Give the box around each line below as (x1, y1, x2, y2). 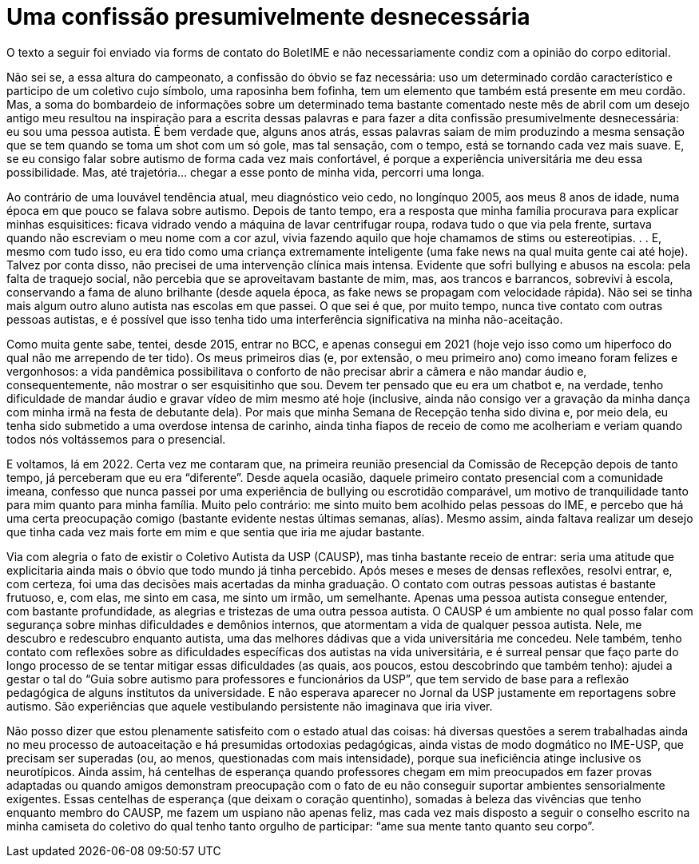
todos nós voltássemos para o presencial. (6, 432, 226, 446)
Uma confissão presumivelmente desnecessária (6, 3, 530, 30)
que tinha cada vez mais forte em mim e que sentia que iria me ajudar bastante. (6, 524, 425, 539)
